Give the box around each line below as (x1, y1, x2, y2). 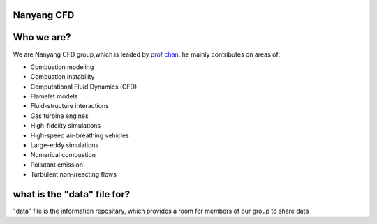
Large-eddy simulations (30, 141, 99, 149)
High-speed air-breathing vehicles (30, 131, 129, 140)
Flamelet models (30, 92, 78, 100)
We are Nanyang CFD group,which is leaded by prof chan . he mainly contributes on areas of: (13, 50, 281, 59)
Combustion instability (30, 73, 95, 81)
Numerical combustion (30, 151, 96, 159)
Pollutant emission (30, 160, 84, 169)
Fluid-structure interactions (30, 102, 110, 110)
